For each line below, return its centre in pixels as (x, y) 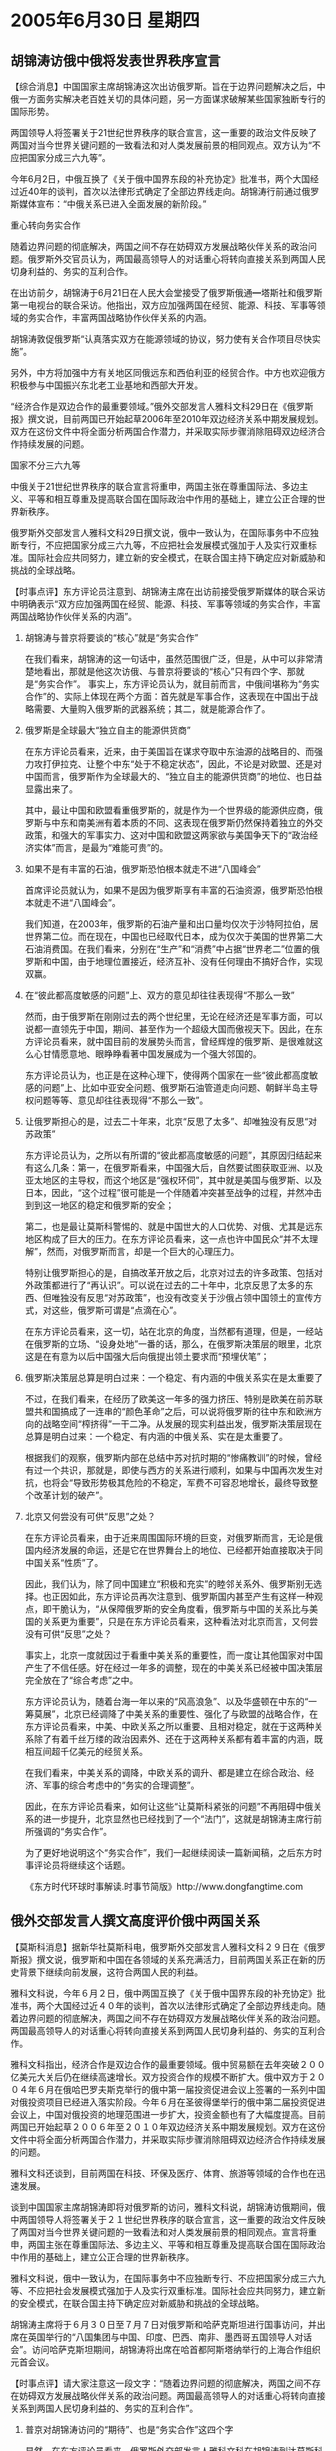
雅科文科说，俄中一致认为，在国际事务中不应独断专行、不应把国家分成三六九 (168, 2278)
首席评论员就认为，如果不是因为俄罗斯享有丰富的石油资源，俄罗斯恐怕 (169, 890)
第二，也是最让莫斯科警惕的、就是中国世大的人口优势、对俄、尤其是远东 (173, 1226)
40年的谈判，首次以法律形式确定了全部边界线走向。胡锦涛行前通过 (164, 191)
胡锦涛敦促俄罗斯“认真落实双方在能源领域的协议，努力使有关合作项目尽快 (161, 339)
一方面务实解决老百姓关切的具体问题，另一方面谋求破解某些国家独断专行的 (172, 99)
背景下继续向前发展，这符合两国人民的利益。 (110, 1972)
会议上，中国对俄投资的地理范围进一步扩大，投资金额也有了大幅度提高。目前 (168, 2114)
